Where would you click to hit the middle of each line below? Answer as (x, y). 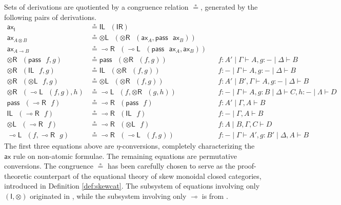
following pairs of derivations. (50, 17)
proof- (247, 166)
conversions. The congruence (49, 166)
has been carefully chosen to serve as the (172, 166)
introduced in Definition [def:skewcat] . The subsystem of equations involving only (132, 186)
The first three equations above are (59, 145)
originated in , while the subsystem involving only (108, 196)
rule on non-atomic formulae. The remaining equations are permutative (125, 156)
